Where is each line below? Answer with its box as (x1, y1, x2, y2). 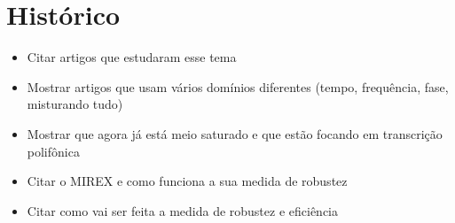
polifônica (27, 142, 80, 160)
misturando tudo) (27, 95, 123, 113)
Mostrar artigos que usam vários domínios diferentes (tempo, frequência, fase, (27, 77, 449, 96)
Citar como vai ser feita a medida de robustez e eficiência (27, 201, 339, 219)
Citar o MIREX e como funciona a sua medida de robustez (27, 172, 348, 190)
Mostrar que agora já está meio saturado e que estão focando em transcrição (27, 124, 443, 142)
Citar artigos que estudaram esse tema (27, 48, 237, 66)
